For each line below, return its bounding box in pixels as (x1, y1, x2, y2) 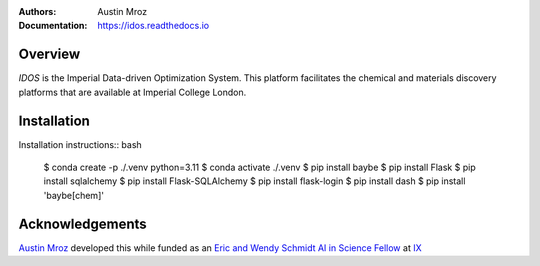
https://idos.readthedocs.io (97, 20, 210, 32)
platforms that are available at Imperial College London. (18, 86, 247, 98)
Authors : (18, 6, 57, 17)
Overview (18, 46, 81, 63)
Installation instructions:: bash (18, 138, 142, 150)
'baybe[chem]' (43, 189, 105, 201)
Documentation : (18, 20, 88, 32)
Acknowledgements (18, 215, 147, 232)
